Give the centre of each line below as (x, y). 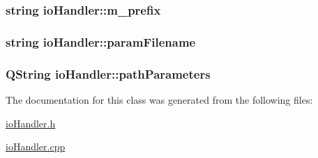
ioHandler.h (31, 123)
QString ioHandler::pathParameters (108, 73)
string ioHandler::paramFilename (101, 41)
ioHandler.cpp (36, 147)
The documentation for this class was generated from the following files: (159, 99)
